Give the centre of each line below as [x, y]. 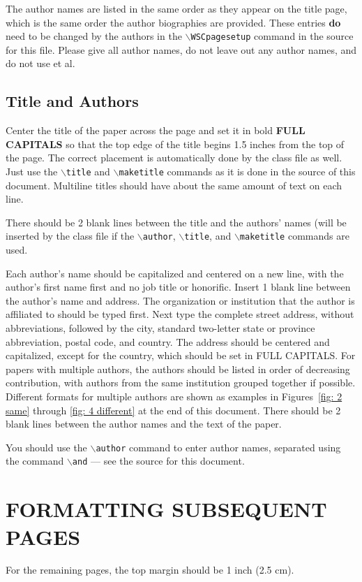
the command [35, 461]
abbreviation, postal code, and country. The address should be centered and [168, 341]
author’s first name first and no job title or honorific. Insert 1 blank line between [178, 287]
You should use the [46, 447]
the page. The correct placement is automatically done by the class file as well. [174, 158]
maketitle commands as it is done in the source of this [237, 172]
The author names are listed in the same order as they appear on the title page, [176, 8]
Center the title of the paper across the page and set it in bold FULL [156, 130]
